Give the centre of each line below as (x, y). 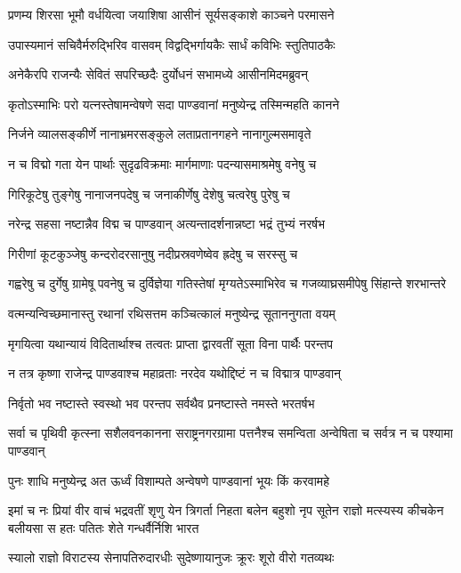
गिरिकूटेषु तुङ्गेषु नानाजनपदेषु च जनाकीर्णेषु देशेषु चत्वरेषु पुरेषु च (149, 194)
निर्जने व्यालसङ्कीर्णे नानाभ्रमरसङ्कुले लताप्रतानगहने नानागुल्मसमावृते (160, 134)
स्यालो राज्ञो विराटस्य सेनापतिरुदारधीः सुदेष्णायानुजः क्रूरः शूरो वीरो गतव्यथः (171, 557)
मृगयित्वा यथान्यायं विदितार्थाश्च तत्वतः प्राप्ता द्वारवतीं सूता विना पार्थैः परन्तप (171, 343)
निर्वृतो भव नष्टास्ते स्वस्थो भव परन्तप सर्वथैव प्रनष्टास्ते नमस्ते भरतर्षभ (162, 403)
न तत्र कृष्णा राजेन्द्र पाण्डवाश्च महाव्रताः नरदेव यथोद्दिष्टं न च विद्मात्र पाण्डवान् (175, 373)
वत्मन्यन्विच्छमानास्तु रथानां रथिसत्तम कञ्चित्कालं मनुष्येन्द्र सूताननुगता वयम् (172, 313)
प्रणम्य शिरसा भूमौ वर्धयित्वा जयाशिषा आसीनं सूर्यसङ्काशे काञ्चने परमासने (171, 14)
